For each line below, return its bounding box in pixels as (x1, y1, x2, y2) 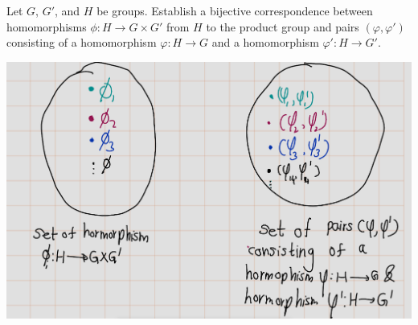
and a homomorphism (211, 34, 319, 51)
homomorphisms (6, 18, 87, 35)
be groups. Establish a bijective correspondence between (96, 2, 373, 19)
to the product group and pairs (206, 18, 359, 35)
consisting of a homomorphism (6, 34, 157, 51)
